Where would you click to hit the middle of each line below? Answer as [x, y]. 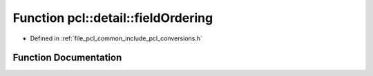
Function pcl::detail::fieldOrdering [113, 18]
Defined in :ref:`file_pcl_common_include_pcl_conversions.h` [116, 38]
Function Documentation [67, 58]
